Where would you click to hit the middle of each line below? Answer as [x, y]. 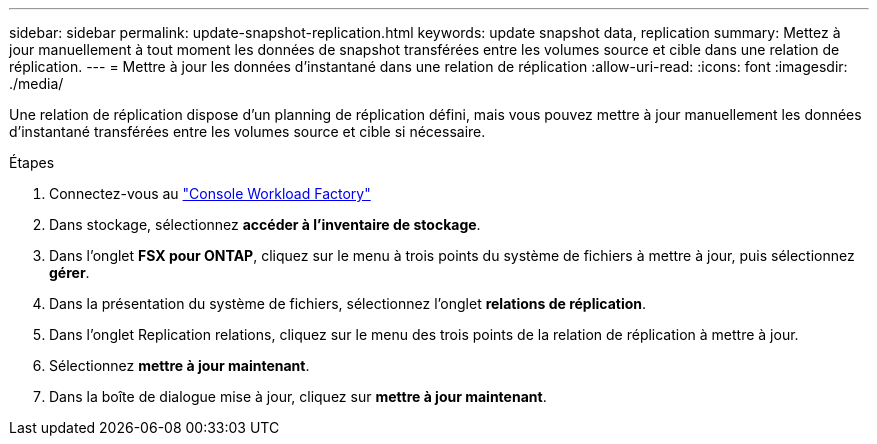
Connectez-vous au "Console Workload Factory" [210, 193]
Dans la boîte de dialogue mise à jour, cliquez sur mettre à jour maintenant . [298, 396]
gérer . [69, 272]
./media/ [36, 83]
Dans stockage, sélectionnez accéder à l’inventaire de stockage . [265, 224]
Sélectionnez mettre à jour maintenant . [179, 365]
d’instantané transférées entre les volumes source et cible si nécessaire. [247, 131]
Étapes [32, 162]
